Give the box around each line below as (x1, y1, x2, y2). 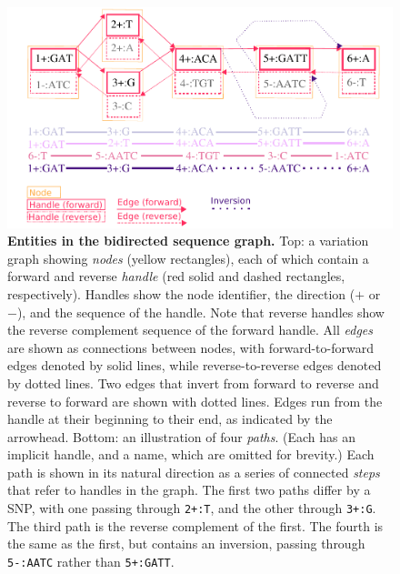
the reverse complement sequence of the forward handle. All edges (7, 320, 373, 339)
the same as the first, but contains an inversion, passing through (7, 534, 365, 553)
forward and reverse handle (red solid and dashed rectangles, (7, 267, 345, 286)
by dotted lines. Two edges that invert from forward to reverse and (7, 373, 379, 392)
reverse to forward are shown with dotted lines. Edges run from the (7, 391, 383, 410)
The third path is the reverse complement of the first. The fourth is (7, 516, 384, 535)
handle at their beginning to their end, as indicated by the (7, 409, 333, 428)
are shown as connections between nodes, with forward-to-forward (7, 337, 374, 357)
